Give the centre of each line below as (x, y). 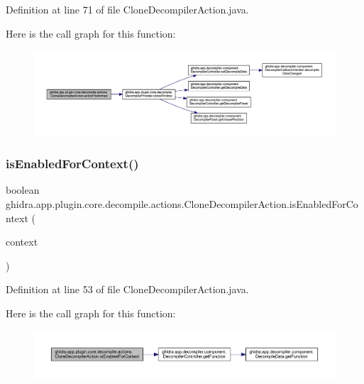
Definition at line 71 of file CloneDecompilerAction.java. (127, 9)
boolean (23, 190)
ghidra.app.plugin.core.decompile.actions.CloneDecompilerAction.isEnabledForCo (182, 204)
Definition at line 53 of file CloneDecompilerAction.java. (127, 289)
